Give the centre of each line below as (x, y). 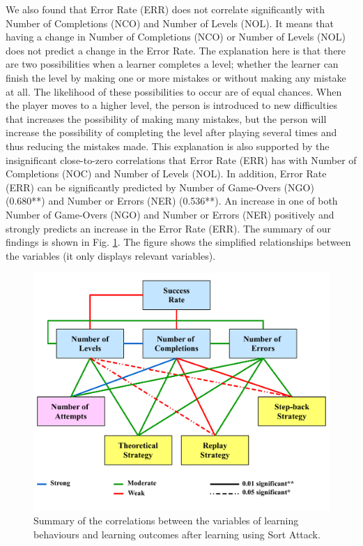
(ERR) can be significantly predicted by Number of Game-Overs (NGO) (160, 187)
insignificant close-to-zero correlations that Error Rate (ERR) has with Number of (181, 160)
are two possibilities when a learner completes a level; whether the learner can (172, 64)
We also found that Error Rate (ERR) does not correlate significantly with (165, 9)
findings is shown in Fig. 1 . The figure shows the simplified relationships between (178, 242)
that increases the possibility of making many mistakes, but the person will (166, 118)
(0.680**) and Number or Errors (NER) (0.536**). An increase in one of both (172, 201)
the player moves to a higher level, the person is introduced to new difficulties (172, 105)
